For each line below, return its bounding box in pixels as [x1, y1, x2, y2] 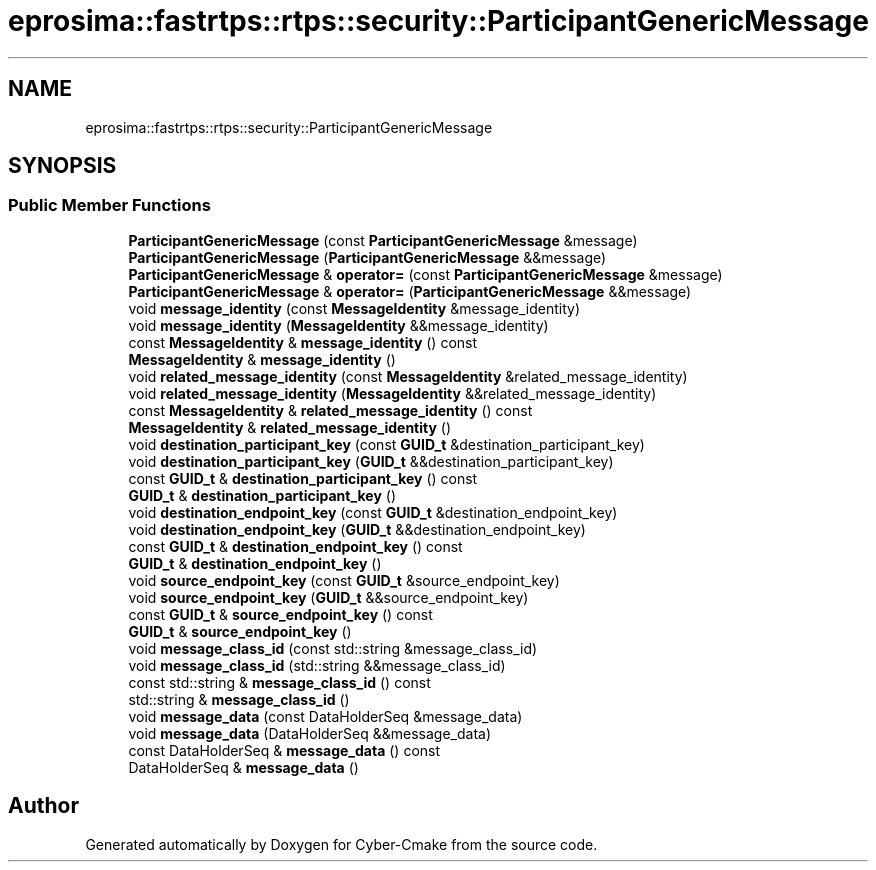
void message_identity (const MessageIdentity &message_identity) [128, 299, 581, 317]
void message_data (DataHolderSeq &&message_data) [128, 724, 491, 742]
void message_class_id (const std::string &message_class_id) [128, 639, 538, 657]
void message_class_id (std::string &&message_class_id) [128, 656, 506, 674]
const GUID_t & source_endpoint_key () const [128, 605, 433, 623]
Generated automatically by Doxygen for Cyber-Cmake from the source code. [85, 835, 598, 853]
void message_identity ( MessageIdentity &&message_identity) [128, 316, 549, 334]
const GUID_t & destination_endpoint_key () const [128, 537, 463, 555]
